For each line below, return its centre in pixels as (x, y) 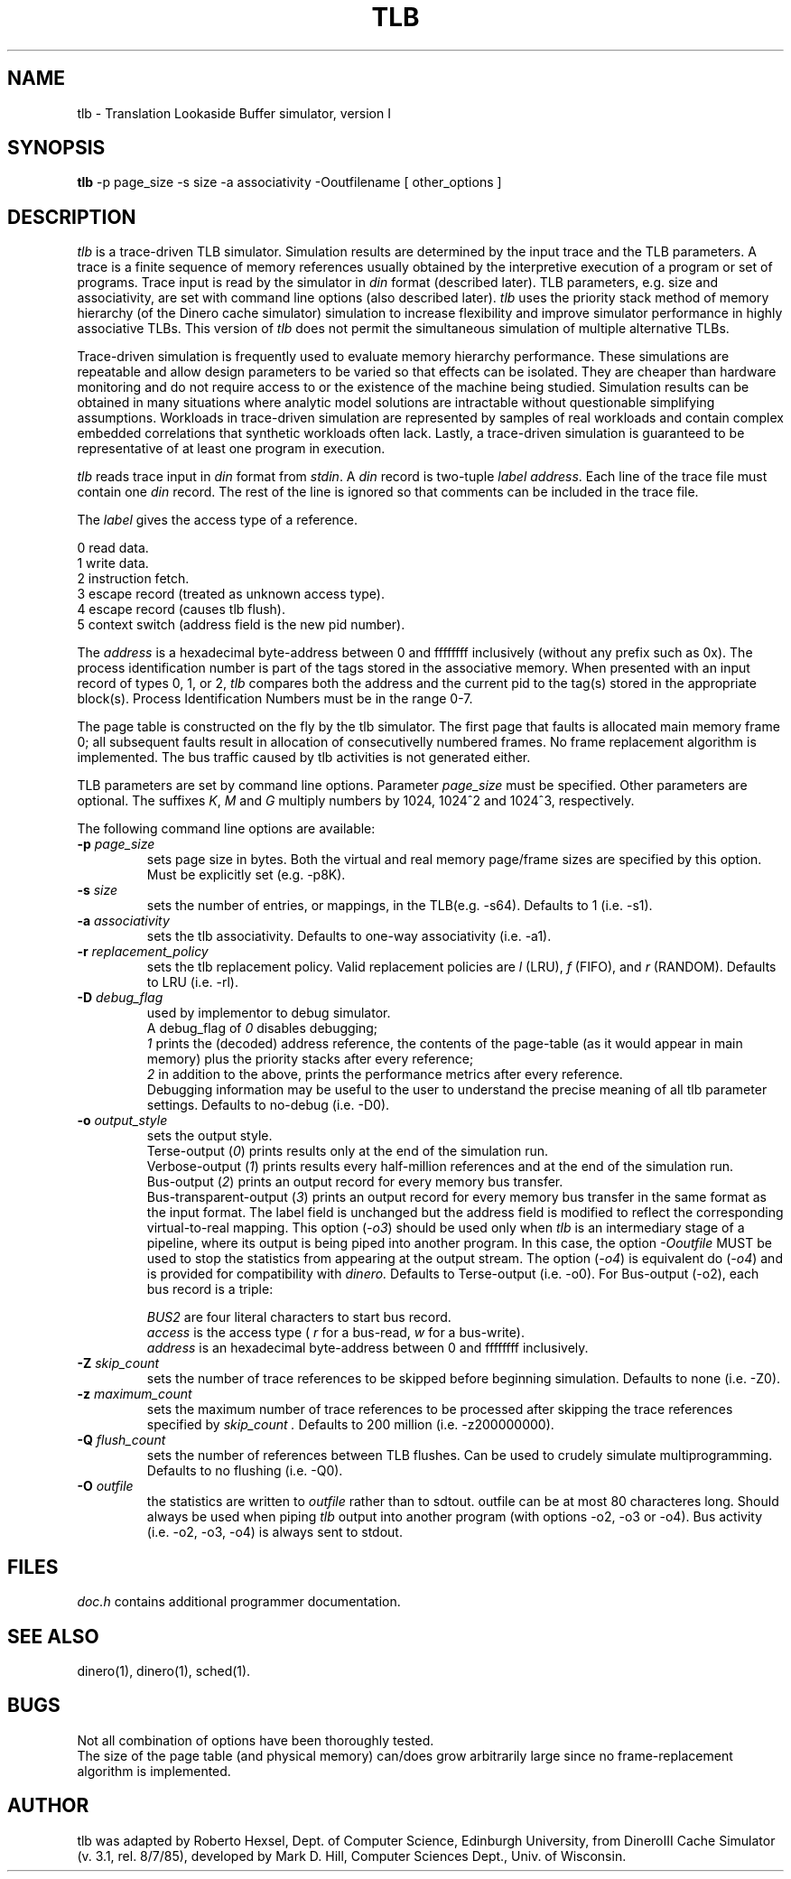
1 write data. (113, 563)
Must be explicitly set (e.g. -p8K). (246, 875)
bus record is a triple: (210, 1289)
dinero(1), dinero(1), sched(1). (164, 1670)
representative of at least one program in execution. (231, 449)
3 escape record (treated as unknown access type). (231, 594)
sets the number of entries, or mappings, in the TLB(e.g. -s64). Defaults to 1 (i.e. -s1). (400, 906)
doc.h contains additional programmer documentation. (239, 1602)
